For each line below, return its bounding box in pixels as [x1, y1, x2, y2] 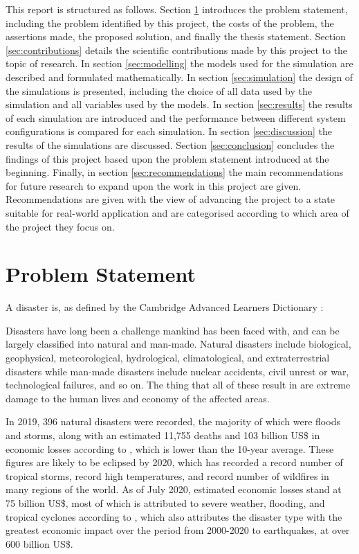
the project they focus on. [6, 219, 115, 233]
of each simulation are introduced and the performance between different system [6, 110, 346, 125]
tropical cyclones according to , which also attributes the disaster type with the [6, 509, 342, 524]
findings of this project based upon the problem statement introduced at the [6, 151, 329, 166]
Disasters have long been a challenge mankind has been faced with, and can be [6, 323, 340, 337]
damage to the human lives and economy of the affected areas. [6, 391, 270, 405]
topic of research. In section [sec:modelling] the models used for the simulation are [6, 56, 353, 71]
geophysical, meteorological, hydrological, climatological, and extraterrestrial [6, 350, 330, 364]
